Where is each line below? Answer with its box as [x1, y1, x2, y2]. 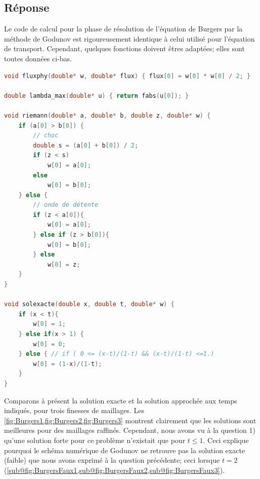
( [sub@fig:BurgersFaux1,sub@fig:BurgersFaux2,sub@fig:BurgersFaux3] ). [4, 464, 225, 475]
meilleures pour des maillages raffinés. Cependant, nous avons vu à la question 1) [4, 425, 255, 435]
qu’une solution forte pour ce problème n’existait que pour [4, 434, 186, 445]
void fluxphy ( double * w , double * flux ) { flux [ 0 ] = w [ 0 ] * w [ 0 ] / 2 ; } [4, 72, 251, 80]
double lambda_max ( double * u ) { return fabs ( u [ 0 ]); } [4, 92, 189, 99]
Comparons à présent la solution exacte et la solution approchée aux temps [4, 395, 237, 406]
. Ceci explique [203, 434, 249, 445]
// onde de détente [33, 201, 99, 209]
